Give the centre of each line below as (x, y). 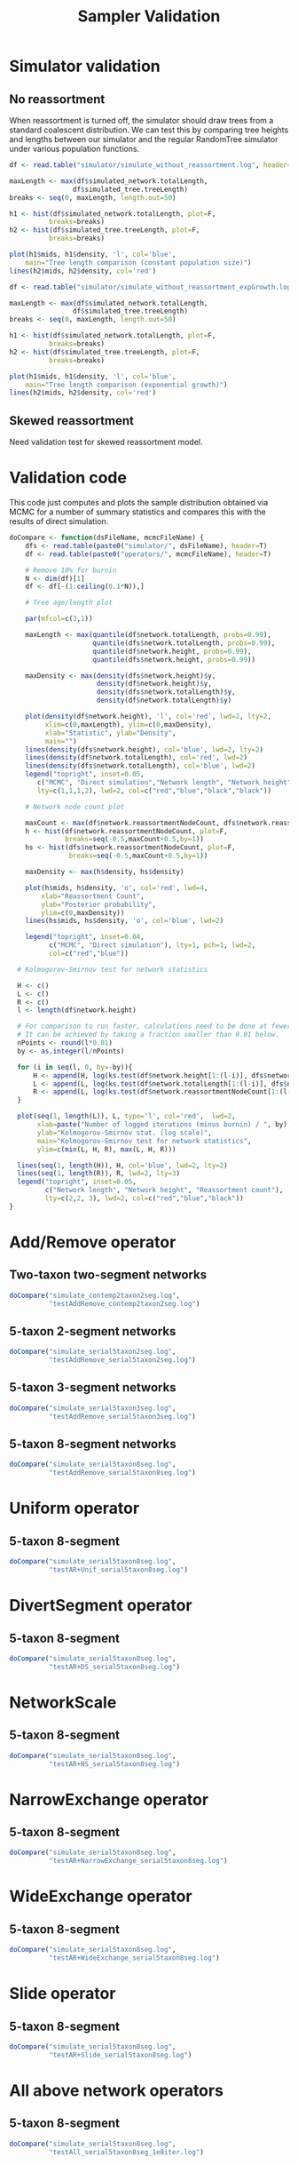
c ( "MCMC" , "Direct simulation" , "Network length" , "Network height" (164, 783)
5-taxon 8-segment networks (93, 1444)
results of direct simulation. (59, 521)
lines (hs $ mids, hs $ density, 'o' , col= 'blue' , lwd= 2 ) (125, 921)
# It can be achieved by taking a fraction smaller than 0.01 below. (148, 1035)
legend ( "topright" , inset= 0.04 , (85, 937)
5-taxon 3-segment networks (93, 1388)
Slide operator (63, 1994)
